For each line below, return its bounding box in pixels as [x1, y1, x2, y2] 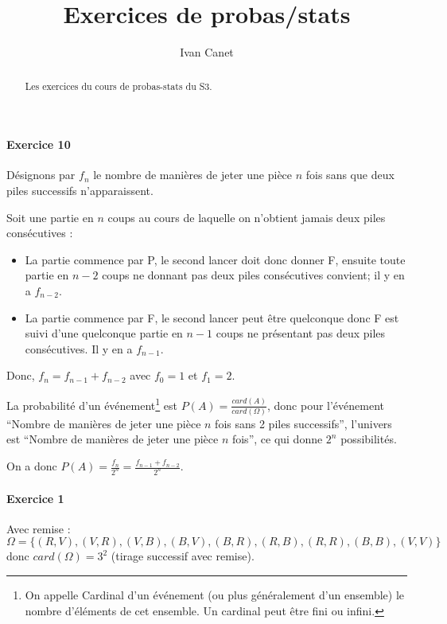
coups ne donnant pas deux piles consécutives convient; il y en [102, 267, 405, 283]
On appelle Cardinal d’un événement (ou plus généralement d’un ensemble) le [25, 586, 405, 603]
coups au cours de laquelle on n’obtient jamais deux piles [107, 209, 386, 225]
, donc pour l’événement [266, 396, 385, 413]
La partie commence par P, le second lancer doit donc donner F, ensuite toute [25, 251, 406, 267]
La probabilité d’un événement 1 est [6, 394, 177, 413]
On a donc [6, 458, 57, 474]
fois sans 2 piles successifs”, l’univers [215, 415, 392, 431]
